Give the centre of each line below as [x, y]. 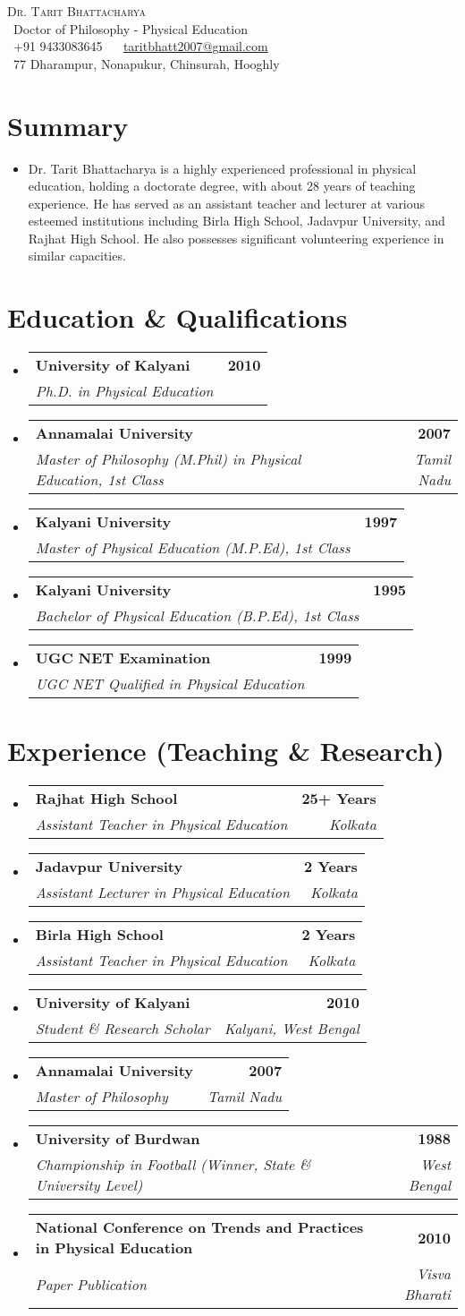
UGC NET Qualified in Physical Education [170, 684]
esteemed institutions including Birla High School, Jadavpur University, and [237, 221]
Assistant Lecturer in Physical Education [162, 893]
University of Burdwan [118, 1139]
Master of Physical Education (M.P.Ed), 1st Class [193, 548]
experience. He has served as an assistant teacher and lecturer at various [227, 203]
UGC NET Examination [123, 658]
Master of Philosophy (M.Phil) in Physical [168, 459]
